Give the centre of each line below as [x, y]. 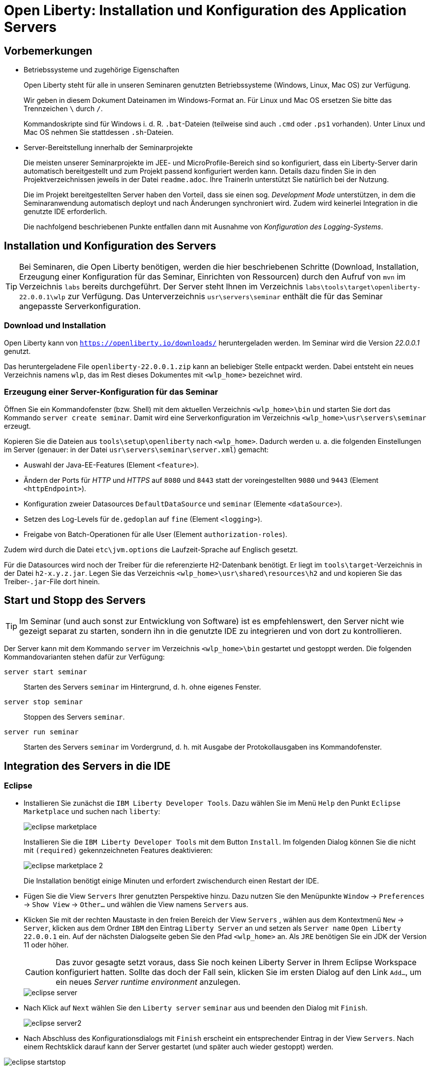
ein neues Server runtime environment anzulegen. [148, 982]
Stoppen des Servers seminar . [74, 717]
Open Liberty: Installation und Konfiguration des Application [205, 10]
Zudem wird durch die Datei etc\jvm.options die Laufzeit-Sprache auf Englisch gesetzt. [151, 549]
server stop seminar [44, 702]
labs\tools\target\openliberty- [363, 287]
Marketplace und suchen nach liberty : [92, 811]
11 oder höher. [46, 944]
